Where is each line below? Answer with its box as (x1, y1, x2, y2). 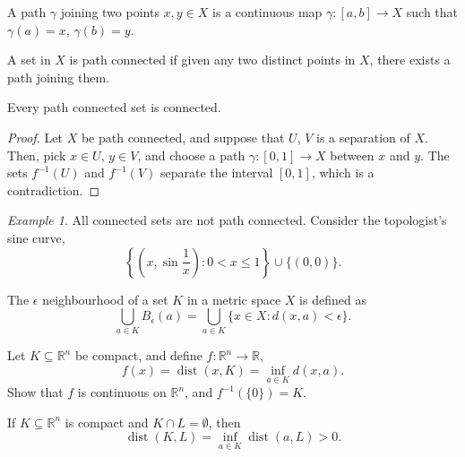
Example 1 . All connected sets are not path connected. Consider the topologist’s (7, 211, 447, 229)
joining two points (60, 3, 159, 21)
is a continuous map (212, 3, 323, 21)
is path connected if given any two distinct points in (69, 50, 356, 69)
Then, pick (7, 145, 66, 164)
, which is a (311, 163, 375, 182)
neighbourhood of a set (42, 289, 168, 308)
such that (406, 3, 459, 21)
